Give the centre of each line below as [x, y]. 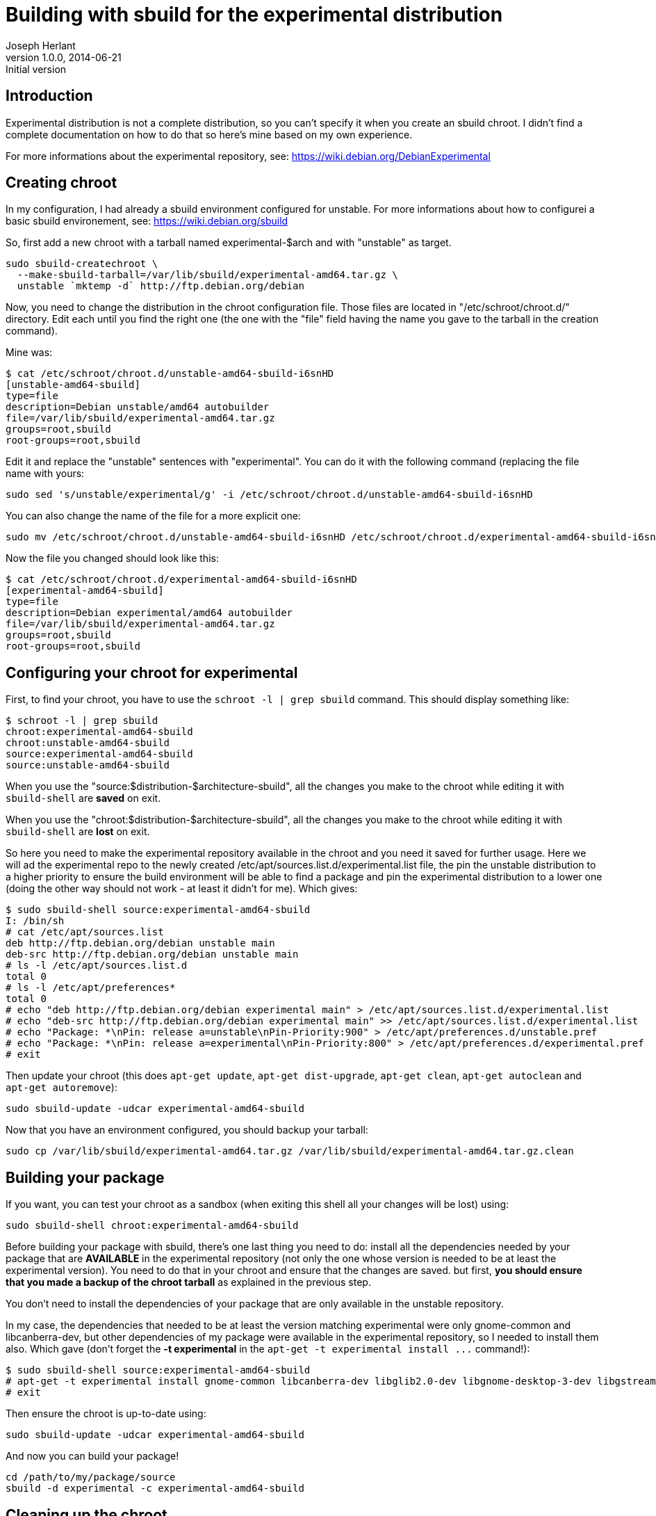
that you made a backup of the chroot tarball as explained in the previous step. [188, 1282]
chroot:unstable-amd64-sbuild [88, 743]
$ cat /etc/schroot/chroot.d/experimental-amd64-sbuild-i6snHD [181, 580]
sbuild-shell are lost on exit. [78, 832]
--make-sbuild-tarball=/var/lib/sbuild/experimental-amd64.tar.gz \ [207, 275]
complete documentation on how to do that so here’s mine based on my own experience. [209, 134]
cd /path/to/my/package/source [91, 1477]
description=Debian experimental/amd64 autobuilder [149, 613]
